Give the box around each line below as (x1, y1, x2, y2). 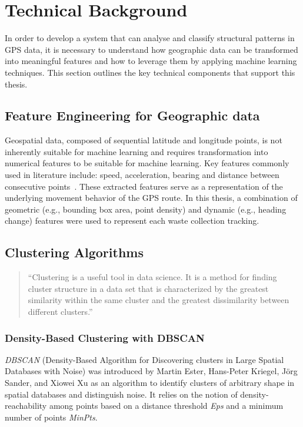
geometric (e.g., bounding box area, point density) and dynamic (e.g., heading (5, 203, 287, 215)
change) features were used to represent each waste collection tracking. (5, 214, 259, 227)
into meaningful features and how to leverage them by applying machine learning (5, 55, 297, 67)
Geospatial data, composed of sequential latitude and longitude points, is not (5, 134, 282, 146)
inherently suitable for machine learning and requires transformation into (5, 145, 268, 157)
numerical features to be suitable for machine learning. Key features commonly (5, 157, 289, 169)
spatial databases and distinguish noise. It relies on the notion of (5, 388, 238, 400)
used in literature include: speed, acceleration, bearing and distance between (5, 169, 279, 181)
